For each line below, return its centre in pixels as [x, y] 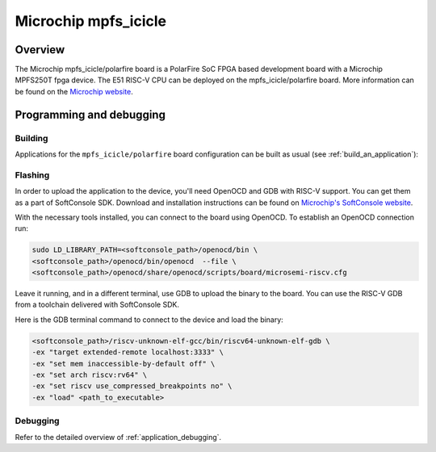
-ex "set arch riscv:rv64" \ [90, 375]
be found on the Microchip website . [74, 91]
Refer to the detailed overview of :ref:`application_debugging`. [118, 437]
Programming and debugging [90, 114]
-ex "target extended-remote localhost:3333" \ [128, 352]
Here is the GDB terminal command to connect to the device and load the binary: [149, 320]
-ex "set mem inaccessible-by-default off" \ [124, 364]
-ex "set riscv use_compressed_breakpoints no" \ [132, 386]
